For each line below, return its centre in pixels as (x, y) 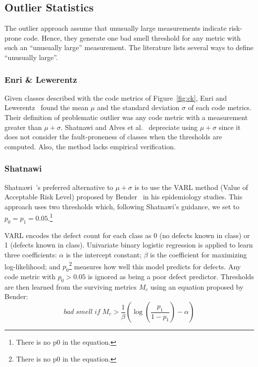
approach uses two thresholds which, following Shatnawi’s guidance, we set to (122, 206)
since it (230, 127)
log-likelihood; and (32, 266)
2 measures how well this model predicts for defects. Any (155, 265)
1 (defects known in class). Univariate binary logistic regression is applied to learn (129, 245)
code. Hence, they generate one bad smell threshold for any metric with (132, 37)
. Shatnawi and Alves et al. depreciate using (129, 127)
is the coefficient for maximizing (199, 254)
